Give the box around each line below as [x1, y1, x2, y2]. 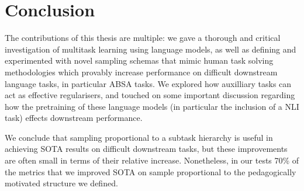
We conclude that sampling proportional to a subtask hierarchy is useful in [5, 131, 273, 143]
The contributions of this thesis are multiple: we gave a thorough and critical [5, 32, 281, 44]
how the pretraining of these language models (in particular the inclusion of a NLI [5, 100, 299, 112]
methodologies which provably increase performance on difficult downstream [5, 65, 278, 78]
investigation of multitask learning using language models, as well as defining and [5, 43, 296, 55]
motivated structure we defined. [5, 177, 118, 189]
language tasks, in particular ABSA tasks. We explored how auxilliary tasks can [5, 77, 292, 89]
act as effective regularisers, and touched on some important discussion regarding [5, 89, 295, 101]
